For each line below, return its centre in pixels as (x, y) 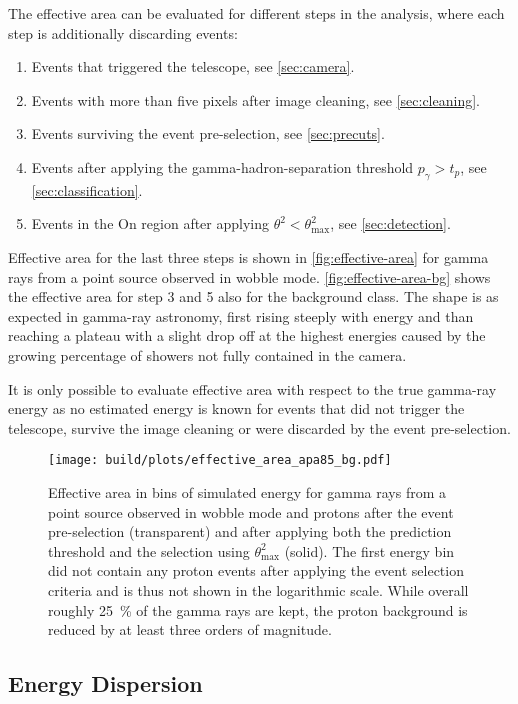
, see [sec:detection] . (390, 223)
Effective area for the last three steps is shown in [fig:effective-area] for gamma (248, 256)
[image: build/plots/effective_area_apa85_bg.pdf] (220, 460)
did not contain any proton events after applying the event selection (256, 570)
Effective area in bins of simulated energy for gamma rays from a (247, 491)
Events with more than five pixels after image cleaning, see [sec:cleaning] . (255, 99)
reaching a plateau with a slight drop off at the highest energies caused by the (247, 335)
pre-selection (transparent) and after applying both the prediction (250, 531)
